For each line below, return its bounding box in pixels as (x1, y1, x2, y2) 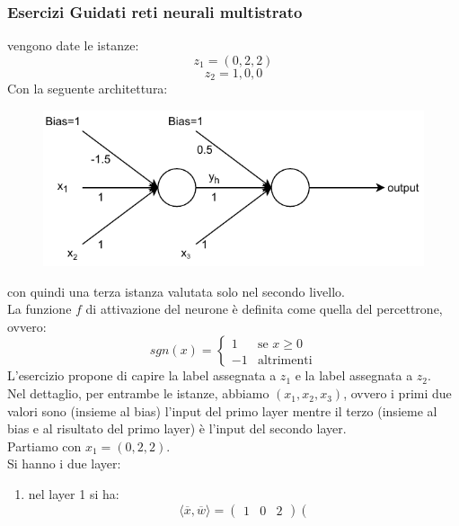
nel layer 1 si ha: (28, 485, 119, 504)
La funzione (7, 299, 72, 318)
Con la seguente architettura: (7, 79, 168, 98)
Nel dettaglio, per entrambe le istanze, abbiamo (7, 384, 269, 403)
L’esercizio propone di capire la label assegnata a (7, 366, 277, 385)
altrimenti (257, 354, 313, 367)
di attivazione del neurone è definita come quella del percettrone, (85, 299, 443, 318)
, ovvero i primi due (343, 384, 452, 403)
